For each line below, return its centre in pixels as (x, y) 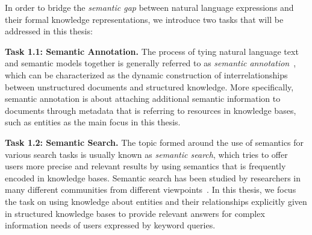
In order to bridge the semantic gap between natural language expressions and (149, 7)
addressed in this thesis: (49, 31)
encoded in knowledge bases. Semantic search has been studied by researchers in (153, 177)
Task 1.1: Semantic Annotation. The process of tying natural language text (152, 51)
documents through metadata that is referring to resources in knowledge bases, (151, 110)
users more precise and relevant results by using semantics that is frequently (145, 166)
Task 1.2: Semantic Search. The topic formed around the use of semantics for (154, 142)
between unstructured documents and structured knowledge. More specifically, (149, 86)
